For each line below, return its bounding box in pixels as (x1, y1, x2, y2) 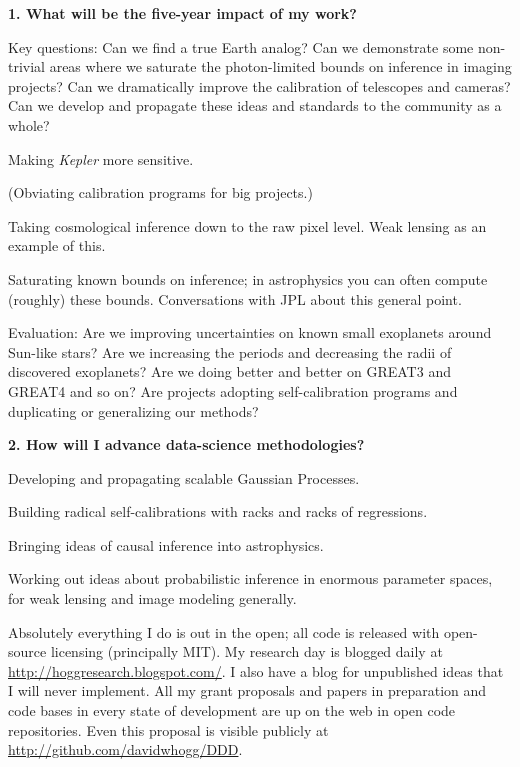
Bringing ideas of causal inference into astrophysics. (8, 534, 324, 555)
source (8, 641, 47, 662)
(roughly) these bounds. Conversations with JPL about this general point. (8, 288, 462, 309)
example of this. (8, 235, 106, 256)
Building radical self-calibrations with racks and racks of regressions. (8, 501, 428, 522)
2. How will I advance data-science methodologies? (8, 434, 365, 455)
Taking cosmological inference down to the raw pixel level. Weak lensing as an (8, 215, 487, 236)
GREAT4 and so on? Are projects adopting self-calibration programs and (8, 380, 458, 401)
